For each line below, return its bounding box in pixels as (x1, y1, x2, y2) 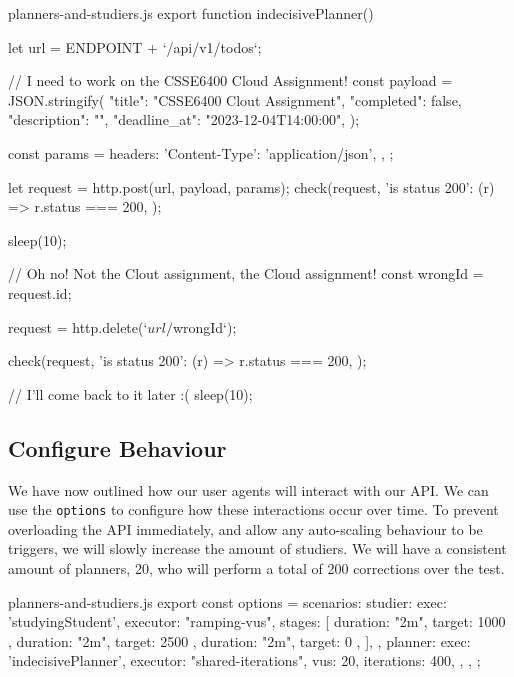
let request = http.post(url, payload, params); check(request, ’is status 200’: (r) (8, 176, 495, 197)
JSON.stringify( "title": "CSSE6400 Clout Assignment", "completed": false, (8, 89, 462, 110)
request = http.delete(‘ (8, 316, 148, 337)
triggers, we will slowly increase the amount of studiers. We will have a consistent (8, 538, 507, 559)
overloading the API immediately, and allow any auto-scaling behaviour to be (8, 518, 483, 539)
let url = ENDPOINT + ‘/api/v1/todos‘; (8, 36, 262, 57)
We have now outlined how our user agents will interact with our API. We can (8, 479, 489, 500)
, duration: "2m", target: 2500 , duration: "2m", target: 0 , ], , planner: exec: (8, 630, 471, 651)
